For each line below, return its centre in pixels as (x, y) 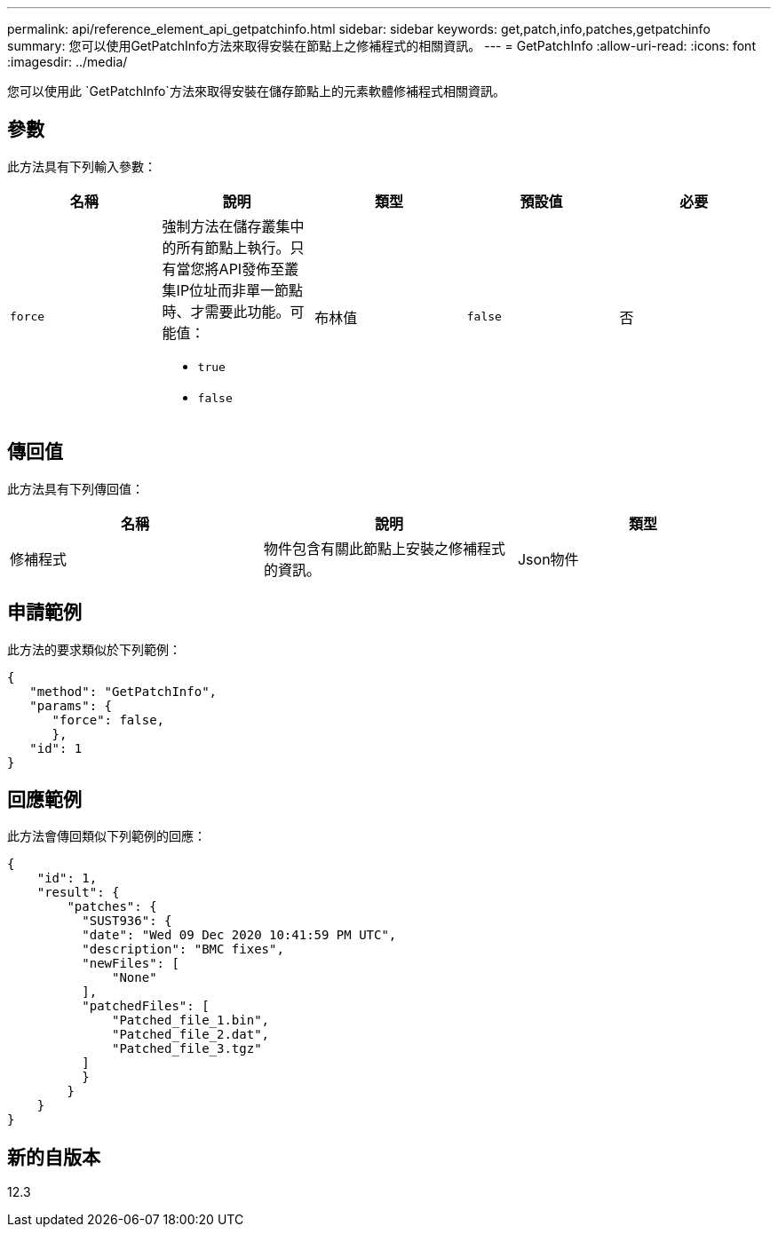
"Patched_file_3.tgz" (187, 1049)
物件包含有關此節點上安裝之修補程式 (384, 548)
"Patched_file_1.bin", (191, 1020)
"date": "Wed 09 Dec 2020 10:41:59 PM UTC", (239, 935)
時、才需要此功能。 (226, 311)
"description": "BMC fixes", (183, 949)
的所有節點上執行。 (226, 247)
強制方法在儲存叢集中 (233, 226)
